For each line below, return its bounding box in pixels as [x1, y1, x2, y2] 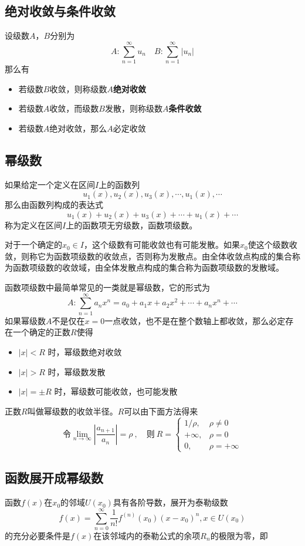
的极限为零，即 [210, 529, 268, 541]
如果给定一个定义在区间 [5, 178, 95, 190]
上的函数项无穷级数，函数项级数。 [66, 218, 198, 231]
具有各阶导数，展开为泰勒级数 [113, 496, 228, 508]
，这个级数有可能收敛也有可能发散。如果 [83, 238, 240, 251]
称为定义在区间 [5, 218, 62, 231]
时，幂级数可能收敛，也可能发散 [54, 385, 178, 397]
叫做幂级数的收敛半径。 [27, 405, 118, 417]
